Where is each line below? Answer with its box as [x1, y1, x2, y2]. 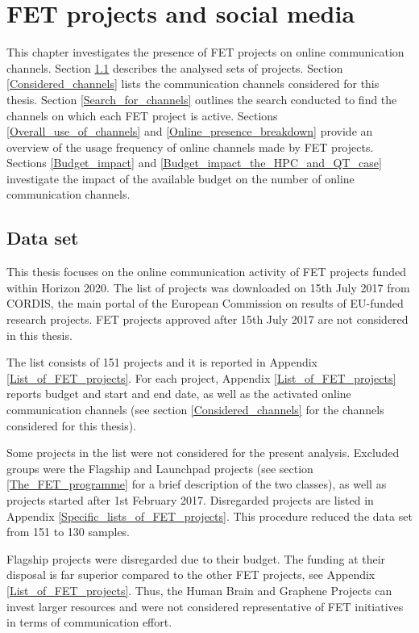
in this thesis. [6, 326, 73, 343]
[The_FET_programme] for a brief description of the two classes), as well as [6, 476, 387, 493]
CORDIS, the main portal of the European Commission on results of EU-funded [6, 295, 404, 312]
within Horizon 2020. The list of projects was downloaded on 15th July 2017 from [6, 279, 410, 296]
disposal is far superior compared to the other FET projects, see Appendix [6, 566, 375, 583]
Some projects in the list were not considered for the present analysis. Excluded [6, 444, 400, 461]
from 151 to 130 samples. [6, 523, 131, 540]
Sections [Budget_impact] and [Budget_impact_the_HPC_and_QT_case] [6, 154, 382, 171]
